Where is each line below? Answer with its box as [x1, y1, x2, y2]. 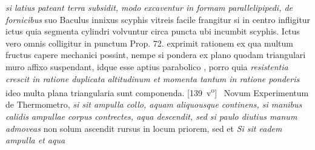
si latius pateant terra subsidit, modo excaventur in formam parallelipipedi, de [5, 1, 293, 13]
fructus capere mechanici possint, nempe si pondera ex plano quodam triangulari [5, 48, 306, 61]
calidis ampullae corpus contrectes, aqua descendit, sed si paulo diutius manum [5, 110, 297, 122]
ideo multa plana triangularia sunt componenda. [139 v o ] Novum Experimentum [5, 85, 309, 99]
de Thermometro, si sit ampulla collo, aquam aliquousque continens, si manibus [5, 98, 302, 111]
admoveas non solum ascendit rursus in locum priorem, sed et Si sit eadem [5, 122, 282, 134]
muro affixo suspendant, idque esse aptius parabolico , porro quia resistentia [5, 60, 288, 73]
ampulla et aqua [5, 134, 65, 146]
